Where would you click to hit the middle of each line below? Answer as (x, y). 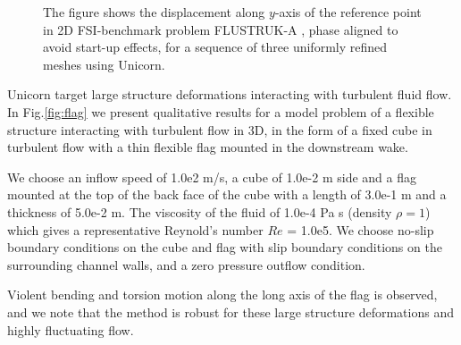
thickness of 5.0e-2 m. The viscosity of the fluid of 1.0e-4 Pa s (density (200, 211)
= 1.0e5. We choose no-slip (360, 229)
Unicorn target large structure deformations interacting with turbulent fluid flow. (230, 94)
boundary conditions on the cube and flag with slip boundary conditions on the (225, 247)
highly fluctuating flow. (71, 329)
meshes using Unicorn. (104, 64)
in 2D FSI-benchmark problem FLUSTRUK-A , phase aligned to (221, 29)
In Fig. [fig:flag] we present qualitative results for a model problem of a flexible (221, 111)
